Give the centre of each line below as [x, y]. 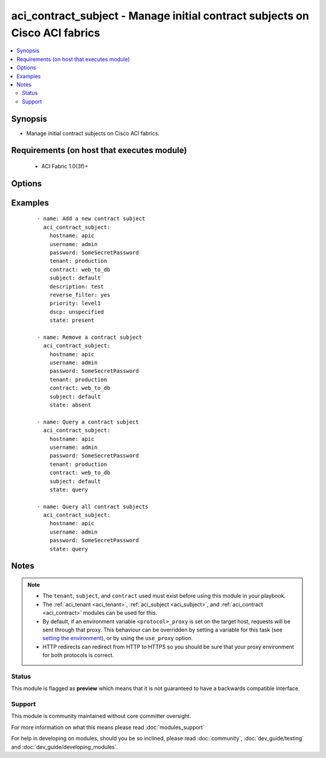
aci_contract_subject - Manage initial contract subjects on [160, 16]
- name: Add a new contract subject [91, 219]
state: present [72, 320]
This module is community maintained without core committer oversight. [101, 716]
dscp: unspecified [77, 312]
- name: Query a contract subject [88, 422]
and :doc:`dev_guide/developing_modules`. [65, 747]
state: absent [70, 405]
